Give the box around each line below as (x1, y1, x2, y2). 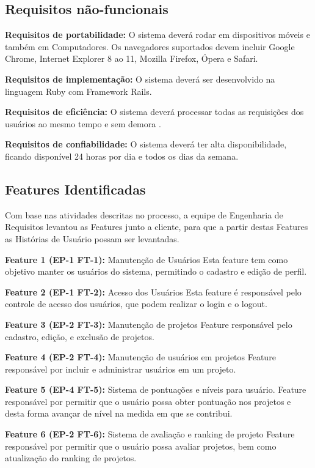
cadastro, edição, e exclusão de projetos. (5, 330, 154, 343)
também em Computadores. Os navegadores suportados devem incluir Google (5, 40, 295, 53)
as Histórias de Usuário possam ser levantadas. (5, 232, 179, 245)
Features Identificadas (5, 179, 146, 198)
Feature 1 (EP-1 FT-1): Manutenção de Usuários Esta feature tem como (5, 253, 288, 266)
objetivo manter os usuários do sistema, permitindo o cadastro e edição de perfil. (5, 265, 307, 278)
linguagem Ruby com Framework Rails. (5, 84, 152, 97)
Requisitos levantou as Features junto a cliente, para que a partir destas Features (5, 220, 308, 233)
